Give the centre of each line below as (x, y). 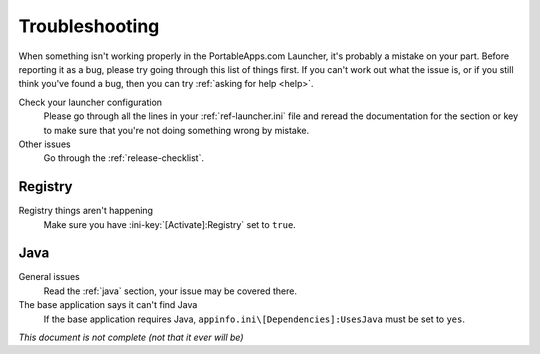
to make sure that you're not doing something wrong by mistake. (176, 130)
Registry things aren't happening (86, 211)
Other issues (44, 144)
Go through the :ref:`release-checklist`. (124, 158)
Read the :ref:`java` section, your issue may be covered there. (170, 291)
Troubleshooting (89, 26)
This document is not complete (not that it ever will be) (131, 337)
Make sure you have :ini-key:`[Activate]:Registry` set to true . (170, 224)
